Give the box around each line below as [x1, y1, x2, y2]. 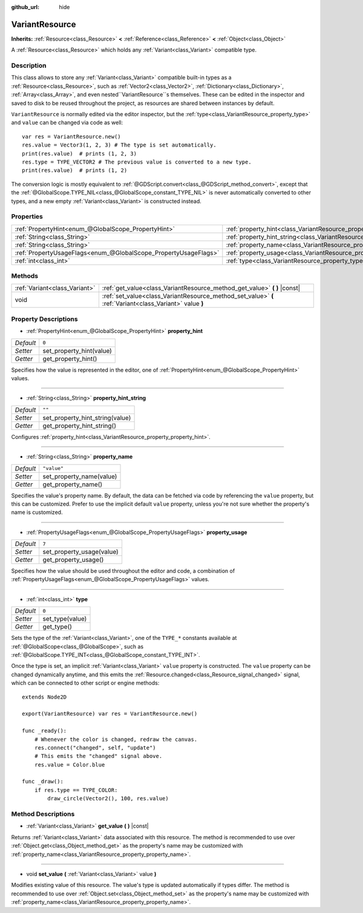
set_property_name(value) [42, 472, 117, 481]
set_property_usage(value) [42, 548, 119, 556]
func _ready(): [22, 727, 67, 734]
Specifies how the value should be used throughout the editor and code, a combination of [11, 567, 235, 575]
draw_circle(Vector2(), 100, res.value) [47, 795, 169, 802]
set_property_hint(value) [42, 346, 112, 355]
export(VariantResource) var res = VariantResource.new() [22, 710, 198, 717]
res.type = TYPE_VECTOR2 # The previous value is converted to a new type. [22, 158, 252, 165]
